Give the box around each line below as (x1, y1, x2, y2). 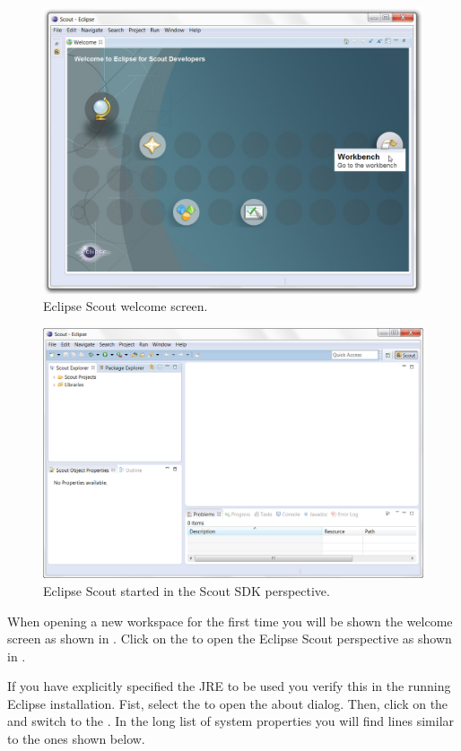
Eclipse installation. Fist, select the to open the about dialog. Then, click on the (7, 694, 448, 712)
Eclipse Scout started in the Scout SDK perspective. (43, 581, 330, 600)
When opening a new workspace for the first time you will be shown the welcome (7, 611, 453, 630)
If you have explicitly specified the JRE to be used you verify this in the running (7, 677, 451, 695)
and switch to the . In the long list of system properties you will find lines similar (7, 712, 455, 730)
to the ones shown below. (7, 729, 145, 748)
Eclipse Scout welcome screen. (43, 297, 208, 315)
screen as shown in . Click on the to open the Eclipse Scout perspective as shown (7, 629, 452, 648)
